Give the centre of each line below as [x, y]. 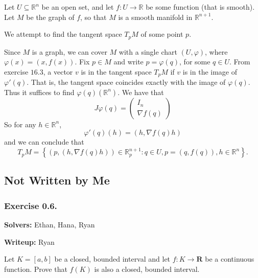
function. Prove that [36, 269]
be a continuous [230, 259]
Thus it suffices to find [39, 92]
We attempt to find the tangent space [63, 34]
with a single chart [148, 51]
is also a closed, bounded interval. [147, 269]
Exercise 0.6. [31, 205]
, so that [93, 17]
